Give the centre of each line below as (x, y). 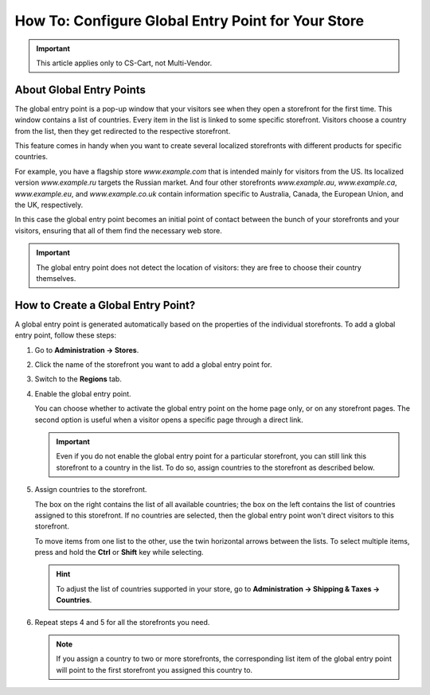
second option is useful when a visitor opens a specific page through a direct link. (169, 420)
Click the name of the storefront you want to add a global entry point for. (153, 365)
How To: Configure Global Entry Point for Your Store (190, 21)
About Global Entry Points (80, 90)
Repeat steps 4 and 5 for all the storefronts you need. (122, 622)
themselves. (56, 278)
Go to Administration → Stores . (87, 349)
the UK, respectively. (49, 205)
